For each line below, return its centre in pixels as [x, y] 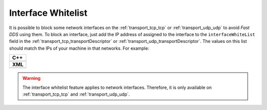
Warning [31, 78]
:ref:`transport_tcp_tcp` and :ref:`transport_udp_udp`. [76, 94]
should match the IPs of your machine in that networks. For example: [79, 48]
